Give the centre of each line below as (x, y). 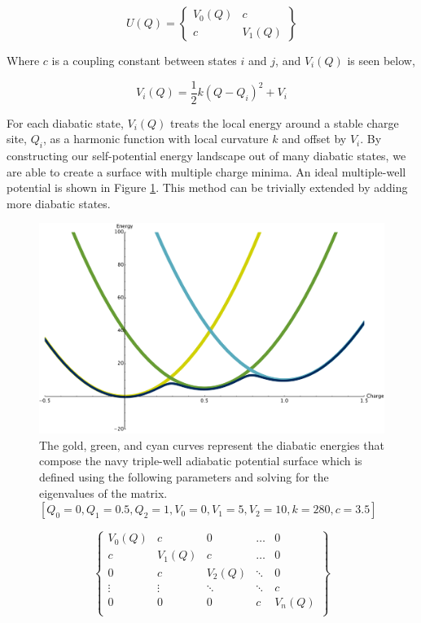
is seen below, (381, 60)
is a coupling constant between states (144, 60)
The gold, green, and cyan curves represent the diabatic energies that (212, 444)
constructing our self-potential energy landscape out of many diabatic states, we (206, 156)
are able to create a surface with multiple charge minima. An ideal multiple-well (206, 171)
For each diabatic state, (65, 122)
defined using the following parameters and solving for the (184, 476)
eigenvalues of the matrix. (103, 492)
